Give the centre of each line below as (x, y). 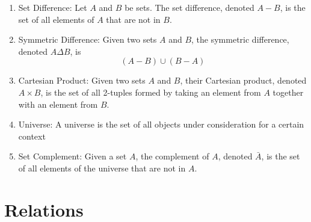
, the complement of (172, 156)
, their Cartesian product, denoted (243, 80)
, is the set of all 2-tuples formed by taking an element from (151, 92)
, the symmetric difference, (240, 39)
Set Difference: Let (53, 7)
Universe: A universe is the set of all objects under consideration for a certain (161, 124)
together (288, 92)
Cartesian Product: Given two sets (82, 80)
